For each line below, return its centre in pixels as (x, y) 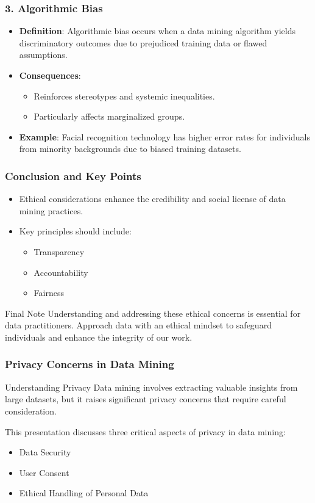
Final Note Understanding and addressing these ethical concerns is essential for (153, 313)
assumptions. (43, 55)
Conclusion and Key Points (73, 176)
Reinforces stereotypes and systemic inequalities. (124, 96)
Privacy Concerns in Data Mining (90, 364)
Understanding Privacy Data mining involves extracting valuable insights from (151, 387)
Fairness (49, 293)
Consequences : (50, 75)
